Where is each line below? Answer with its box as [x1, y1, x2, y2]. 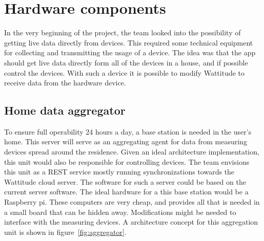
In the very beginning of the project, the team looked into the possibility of [4, 27, 241, 38]
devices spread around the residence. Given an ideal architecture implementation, [4, 146, 259, 157]
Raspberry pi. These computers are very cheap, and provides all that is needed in [4, 196, 260, 207]
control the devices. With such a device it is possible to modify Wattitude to [4, 67, 245, 78]
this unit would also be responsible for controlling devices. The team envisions [4, 156, 250, 167]
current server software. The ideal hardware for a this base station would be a [4, 186, 249, 197]
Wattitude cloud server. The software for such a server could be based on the [4, 176, 246, 187]
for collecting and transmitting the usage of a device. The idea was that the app [4, 47, 256, 58]
